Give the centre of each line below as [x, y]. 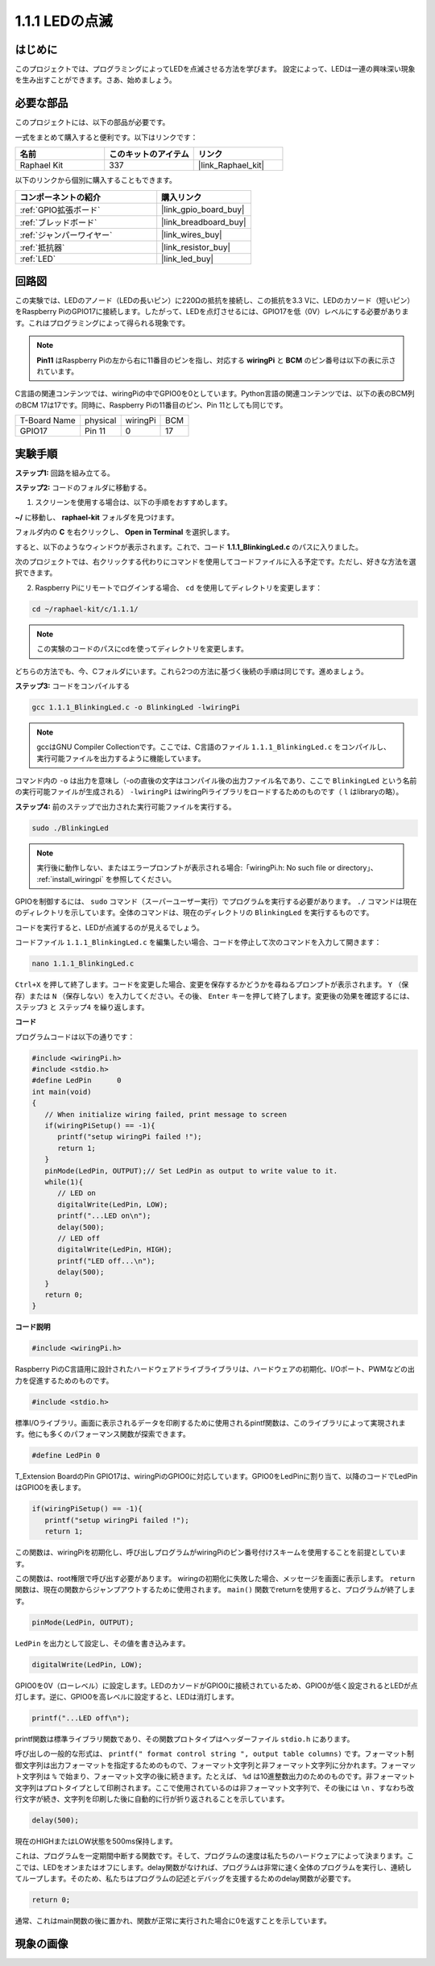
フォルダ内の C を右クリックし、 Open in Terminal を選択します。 [124, 532]
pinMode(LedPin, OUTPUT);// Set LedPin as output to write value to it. [191, 1171]
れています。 [58, 371]
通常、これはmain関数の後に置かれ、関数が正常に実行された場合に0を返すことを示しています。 [173, 1921]
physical [101, 420]
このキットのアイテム [149, 155]
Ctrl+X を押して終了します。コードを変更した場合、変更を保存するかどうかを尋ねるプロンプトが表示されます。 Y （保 [212, 985]
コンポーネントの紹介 [60, 197]
